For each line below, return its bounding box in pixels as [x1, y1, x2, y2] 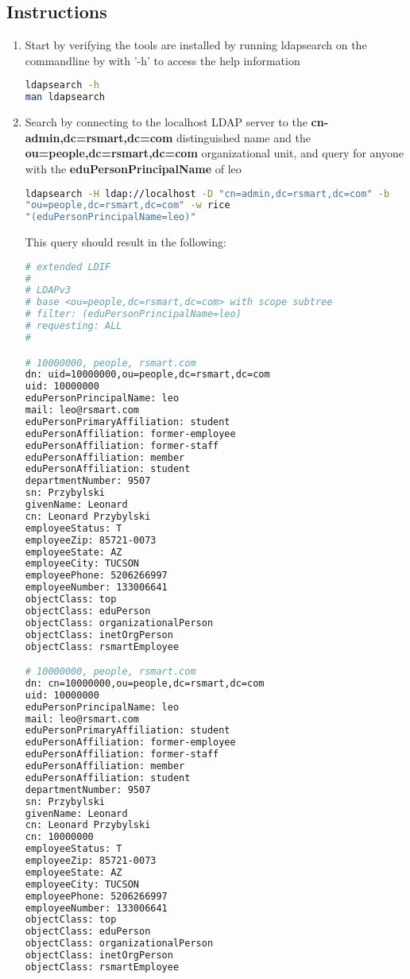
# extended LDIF [25, 261, 111, 273]
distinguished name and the [176, 129, 311, 145]
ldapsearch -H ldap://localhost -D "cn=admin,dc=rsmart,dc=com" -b [25, 188, 390, 199]
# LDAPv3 [25, 284, 72, 296]
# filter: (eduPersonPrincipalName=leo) [25, 308, 242, 320]
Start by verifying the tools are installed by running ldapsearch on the [25, 37, 367, 53]
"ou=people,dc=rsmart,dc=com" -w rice [25, 199, 230, 211]
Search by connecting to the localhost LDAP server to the [25, 114, 307, 130]
